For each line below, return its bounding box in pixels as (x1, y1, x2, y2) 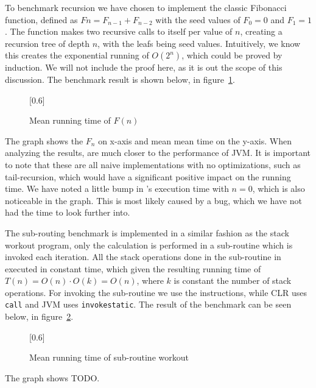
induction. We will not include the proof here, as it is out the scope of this (5, 61, 283, 74)
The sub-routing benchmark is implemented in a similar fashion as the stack (5, 226, 289, 239)
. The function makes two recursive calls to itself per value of (5, 25, 233, 38)
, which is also (252, 182, 305, 195)
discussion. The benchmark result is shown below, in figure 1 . (5, 72, 235, 85)
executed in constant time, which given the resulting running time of (5, 262, 261, 275)
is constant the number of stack (174, 274, 292, 287)
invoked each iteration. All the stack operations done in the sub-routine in (5, 250, 281, 263)
